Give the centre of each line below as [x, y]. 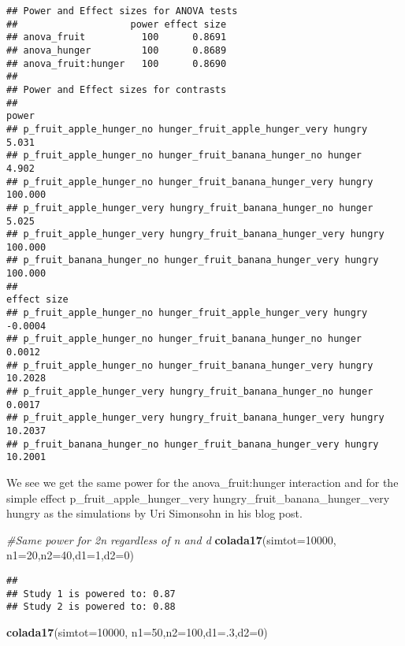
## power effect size [117, 24]
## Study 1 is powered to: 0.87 [91, 594]
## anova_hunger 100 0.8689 [117, 50]
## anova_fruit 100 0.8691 [117, 37]
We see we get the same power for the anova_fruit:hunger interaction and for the [202, 482]
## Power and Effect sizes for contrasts [117, 89]
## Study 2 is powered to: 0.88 [91, 607]
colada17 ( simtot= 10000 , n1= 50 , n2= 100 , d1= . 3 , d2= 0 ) [137, 631]
